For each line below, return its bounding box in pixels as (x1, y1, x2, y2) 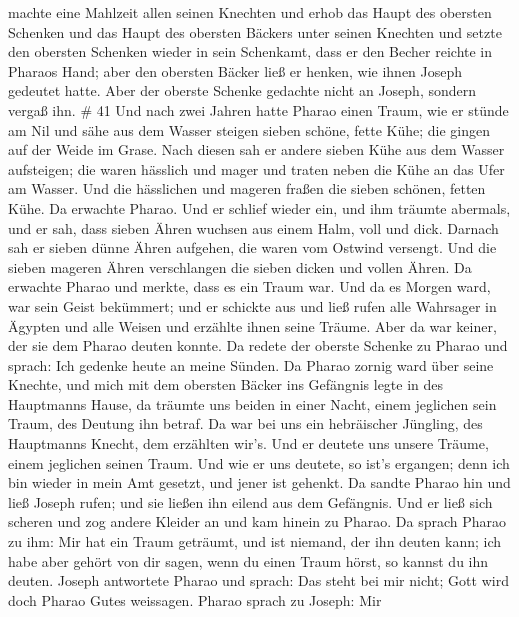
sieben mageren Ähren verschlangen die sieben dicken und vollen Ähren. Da (8, 256, 472, 277)
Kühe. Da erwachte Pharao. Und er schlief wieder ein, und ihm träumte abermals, (8, 197, 511, 218)
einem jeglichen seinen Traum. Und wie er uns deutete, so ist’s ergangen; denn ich (8, 452, 510, 473)
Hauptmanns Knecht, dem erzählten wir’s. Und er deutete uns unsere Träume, (8, 433, 489, 454)
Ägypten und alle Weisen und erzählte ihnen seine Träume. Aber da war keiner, (8, 315, 497, 336)
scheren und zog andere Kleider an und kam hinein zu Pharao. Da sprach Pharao (8, 511, 507, 532)
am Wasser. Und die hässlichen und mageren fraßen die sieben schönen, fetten (8, 178, 486, 199)
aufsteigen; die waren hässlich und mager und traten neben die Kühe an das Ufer (8, 158, 505, 179)
